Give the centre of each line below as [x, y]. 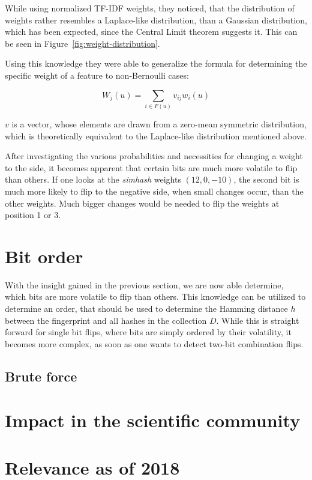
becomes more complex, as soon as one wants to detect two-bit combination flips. [154, 343]
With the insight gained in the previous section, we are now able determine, [144, 284]
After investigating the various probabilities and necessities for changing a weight [154, 156]
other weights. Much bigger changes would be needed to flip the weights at [142, 203]
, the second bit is [266, 179]
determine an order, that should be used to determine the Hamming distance [146, 308]
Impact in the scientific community [153, 420]
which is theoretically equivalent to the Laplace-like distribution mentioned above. [156, 135]
